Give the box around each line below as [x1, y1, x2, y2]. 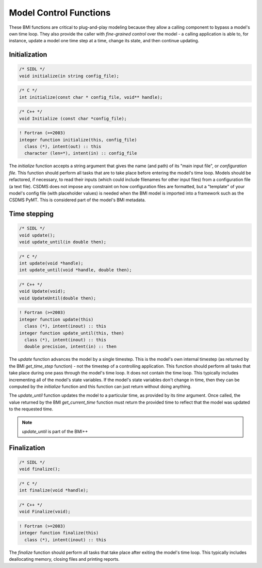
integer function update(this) [19, 317, 94, 322]
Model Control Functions [9, 7, 111, 18]
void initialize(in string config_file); [19, 73, 119, 79]
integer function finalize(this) [19, 530, 99, 536]
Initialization [9, 51, 48, 59]
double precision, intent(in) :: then [24, 344, 116, 350]
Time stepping [9, 210, 54, 218]
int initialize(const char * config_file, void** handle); [19, 94, 163, 100]
